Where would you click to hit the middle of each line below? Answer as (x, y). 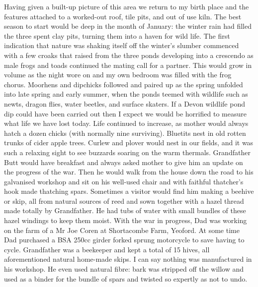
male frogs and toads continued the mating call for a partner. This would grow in (128, 65)
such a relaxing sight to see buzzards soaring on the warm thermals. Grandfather (127, 152)
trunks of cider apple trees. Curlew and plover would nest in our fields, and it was (129, 143)
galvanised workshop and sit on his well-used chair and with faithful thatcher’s (124, 181)
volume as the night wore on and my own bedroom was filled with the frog (118, 75)
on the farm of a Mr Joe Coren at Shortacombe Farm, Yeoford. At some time (122, 230)
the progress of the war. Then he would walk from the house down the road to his (129, 172)
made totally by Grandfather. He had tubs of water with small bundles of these (125, 210)
